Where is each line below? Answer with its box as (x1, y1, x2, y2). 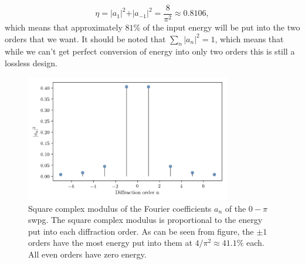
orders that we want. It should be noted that (5, 32, 166, 45)
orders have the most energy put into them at (28, 236, 192, 249)
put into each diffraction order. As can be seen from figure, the (28, 225, 254, 237)
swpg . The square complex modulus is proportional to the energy (28, 214, 263, 226)
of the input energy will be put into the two (143, 21, 300, 33)
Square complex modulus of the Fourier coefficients (28, 202, 212, 214)
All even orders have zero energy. (28, 248, 147, 260)
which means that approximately (5, 21, 123, 33)
